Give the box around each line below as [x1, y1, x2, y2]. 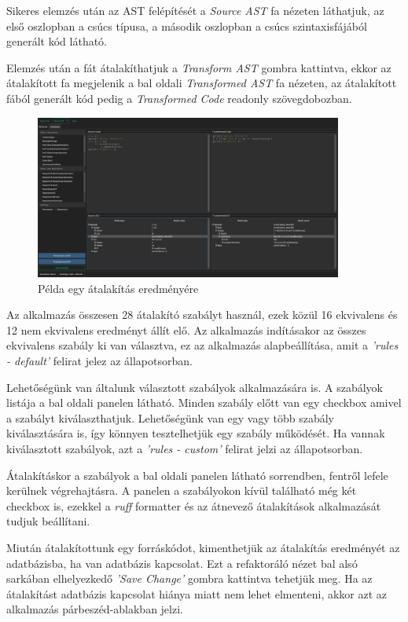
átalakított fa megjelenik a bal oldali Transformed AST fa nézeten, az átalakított [6, 75, 397, 91]
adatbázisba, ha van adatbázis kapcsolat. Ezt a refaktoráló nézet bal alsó [6, 554, 358, 571]
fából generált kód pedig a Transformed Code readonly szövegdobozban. [6, 90, 352, 106]
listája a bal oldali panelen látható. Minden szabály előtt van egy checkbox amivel [6, 394, 402, 411]
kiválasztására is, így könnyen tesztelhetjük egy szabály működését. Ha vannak [6, 425, 385, 441]
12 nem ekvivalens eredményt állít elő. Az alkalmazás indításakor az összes [6, 321, 366, 338]
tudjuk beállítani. [6, 513, 90, 529]
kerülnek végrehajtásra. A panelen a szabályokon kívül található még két [6, 482, 357, 499]
